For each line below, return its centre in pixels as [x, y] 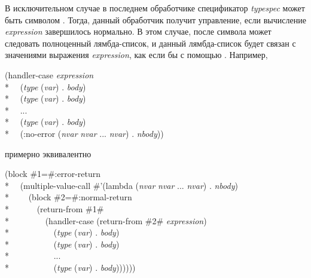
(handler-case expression [49, 74]
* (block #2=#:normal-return [68, 197]
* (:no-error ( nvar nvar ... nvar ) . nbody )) [84, 133]
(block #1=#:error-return [53, 174]
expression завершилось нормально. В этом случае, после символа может [138, 31]
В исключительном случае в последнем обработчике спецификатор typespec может [155, 8]
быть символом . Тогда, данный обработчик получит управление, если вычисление [155, 19]
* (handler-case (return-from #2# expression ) [106, 220]
